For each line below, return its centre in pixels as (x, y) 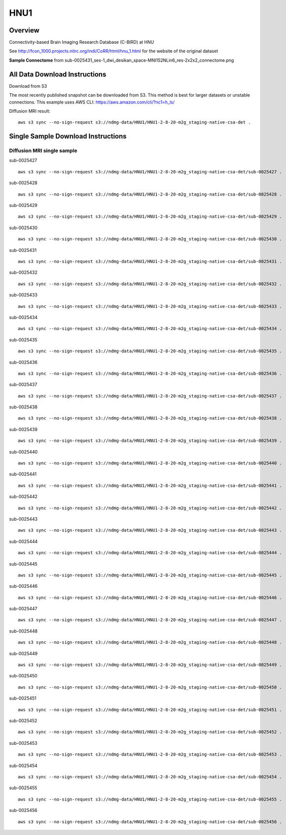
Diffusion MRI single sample (43, 151)
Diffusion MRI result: (30, 111)
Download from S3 (28, 86)
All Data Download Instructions (58, 74)
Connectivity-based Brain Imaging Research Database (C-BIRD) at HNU (82, 42)
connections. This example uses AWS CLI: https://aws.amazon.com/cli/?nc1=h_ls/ (92, 102)
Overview (24, 30)
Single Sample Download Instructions (68, 136)
